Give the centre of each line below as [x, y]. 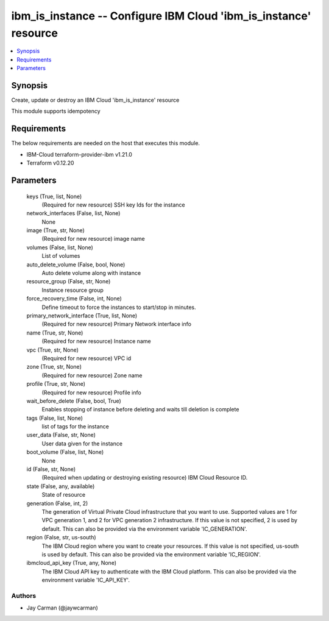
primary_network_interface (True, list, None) [82, 315]
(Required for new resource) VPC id [87, 358]
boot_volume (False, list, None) [65, 452]
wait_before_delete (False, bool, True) [74, 401]
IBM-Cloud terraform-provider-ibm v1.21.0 [79, 154]
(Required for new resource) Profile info [91, 392]
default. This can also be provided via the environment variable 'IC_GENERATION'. [144, 529]
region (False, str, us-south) [62, 538]
